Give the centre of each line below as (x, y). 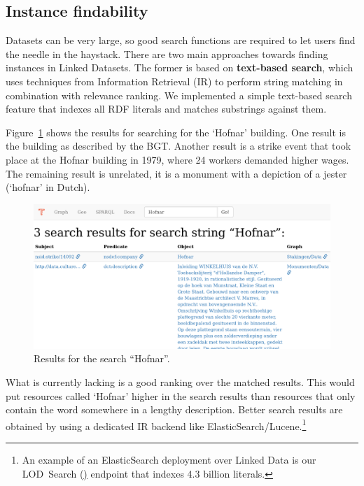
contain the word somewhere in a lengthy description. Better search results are (174, 409)
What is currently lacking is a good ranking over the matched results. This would (180, 381)
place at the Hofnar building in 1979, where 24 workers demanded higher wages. (177, 159)
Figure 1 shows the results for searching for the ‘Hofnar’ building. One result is (176, 132)
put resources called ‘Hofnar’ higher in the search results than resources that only (181, 395)
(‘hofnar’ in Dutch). (48, 187)
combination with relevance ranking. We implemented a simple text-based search (179, 95)
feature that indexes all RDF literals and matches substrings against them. (166, 109)
